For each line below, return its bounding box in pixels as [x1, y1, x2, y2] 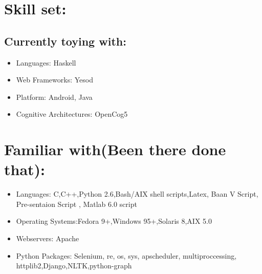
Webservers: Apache [16, 233, 79, 244]
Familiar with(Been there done [4, 139, 226, 160]
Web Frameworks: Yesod [16, 74, 93, 85]
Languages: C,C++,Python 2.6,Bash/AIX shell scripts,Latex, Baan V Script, [16, 188, 258, 199]
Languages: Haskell [16, 57, 76, 68]
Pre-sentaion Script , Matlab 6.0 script [16, 198, 137, 209]
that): [4, 159, 46, 180]
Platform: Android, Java [16, 91, 93, 102]
